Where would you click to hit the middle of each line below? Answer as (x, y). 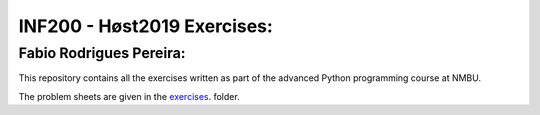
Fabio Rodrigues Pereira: (102, 53)
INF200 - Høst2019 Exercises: (146, 26)
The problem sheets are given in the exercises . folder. (129, 96)
